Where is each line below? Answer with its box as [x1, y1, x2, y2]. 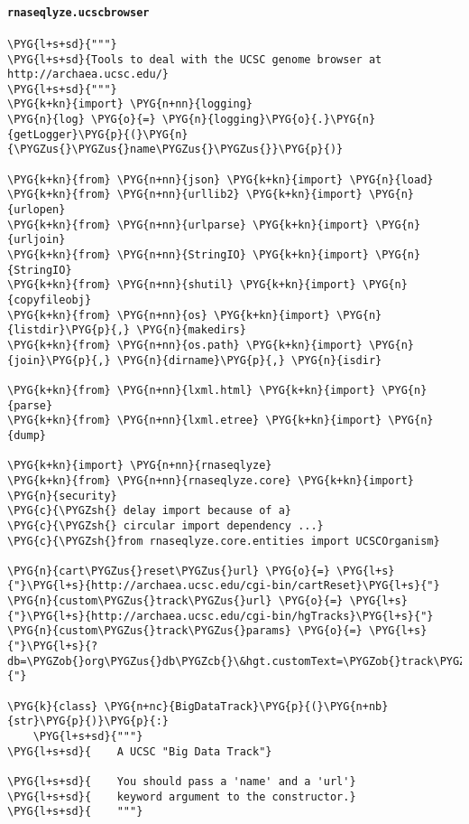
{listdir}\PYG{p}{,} [7, 323, 131, 337]
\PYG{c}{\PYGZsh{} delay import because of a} [7, 504, 291, 518]
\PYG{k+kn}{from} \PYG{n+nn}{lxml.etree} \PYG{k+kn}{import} [7, 414, 382, 427]
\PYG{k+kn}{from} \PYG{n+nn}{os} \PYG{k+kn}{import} [7, 308, 330, 322]
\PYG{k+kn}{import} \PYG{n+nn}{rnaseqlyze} [7, 459, 272, 473]
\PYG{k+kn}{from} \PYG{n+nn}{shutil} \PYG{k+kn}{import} [7, 278, 356, 292]
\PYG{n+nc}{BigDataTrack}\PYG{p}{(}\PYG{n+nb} [104, 699, 389, 713]
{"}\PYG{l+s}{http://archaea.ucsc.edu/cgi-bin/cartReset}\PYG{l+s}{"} [7, 579, 440, 593]
